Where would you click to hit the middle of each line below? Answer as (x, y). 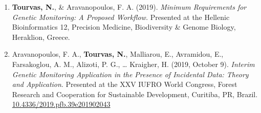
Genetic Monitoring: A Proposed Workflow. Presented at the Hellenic (121, 17)
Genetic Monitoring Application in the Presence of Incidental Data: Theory (130, 74)
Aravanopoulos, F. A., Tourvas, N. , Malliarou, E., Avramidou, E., (118, 54)
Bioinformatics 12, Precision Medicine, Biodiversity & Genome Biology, (124, 27)
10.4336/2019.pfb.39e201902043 (61, 104)
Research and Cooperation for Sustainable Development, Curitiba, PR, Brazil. (135, 94)
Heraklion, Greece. (41, 37)
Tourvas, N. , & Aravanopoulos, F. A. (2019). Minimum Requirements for (129, 7)
